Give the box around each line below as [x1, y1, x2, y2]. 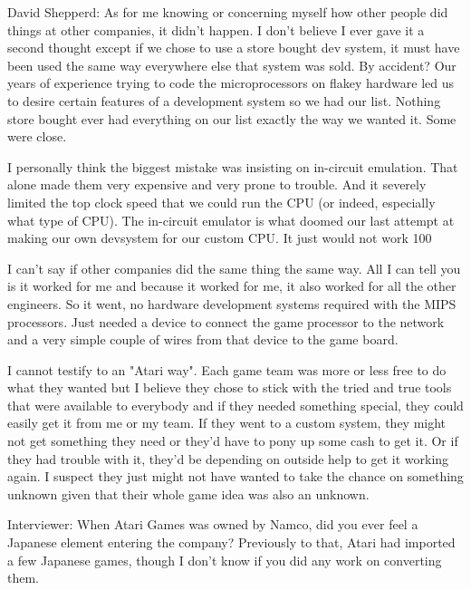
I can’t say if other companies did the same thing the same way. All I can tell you [7, 258, 461, 277]
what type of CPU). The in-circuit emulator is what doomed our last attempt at [7, 210, 455, 229]
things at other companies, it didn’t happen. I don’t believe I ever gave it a [7, 20, 425, 39]
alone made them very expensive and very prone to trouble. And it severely [7, 175, 427, 194]
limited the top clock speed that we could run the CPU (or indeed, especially [7, 192, 436, 211]
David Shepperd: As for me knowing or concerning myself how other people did [7, 3, 448, 21]
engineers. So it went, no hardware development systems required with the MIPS [7, 294, 457, 313]
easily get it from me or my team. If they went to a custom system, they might [7, 413, 447, 432]
